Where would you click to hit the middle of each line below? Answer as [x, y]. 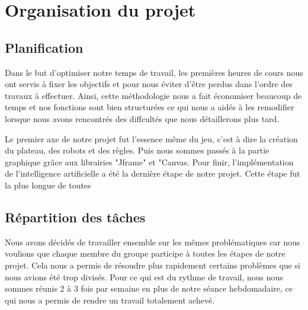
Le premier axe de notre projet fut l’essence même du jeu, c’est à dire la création [151, 138]
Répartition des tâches [75, 217]
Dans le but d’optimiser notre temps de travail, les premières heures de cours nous [154, 72]
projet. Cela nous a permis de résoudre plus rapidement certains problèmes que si [153, 265]
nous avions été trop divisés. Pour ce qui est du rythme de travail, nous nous [144, 277]
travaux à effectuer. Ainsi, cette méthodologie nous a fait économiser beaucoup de [153, 95]
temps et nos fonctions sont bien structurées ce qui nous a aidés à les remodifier [150, 107]
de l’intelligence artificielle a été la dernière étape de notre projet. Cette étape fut [153, 173]
